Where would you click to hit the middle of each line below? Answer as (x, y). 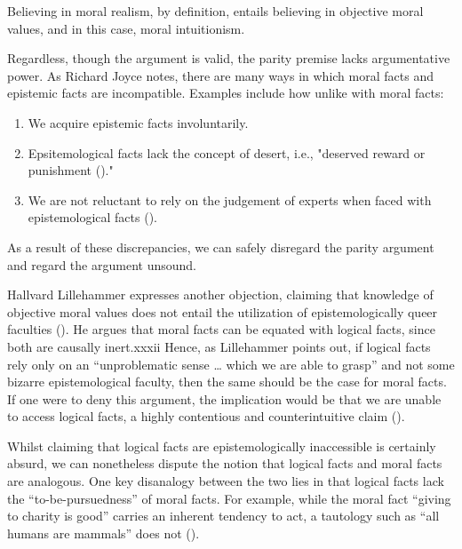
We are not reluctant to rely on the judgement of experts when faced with (230, 199)
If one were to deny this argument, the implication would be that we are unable (224, 398)
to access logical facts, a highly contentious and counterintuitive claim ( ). (206, 416)
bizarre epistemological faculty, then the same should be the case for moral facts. (227, 382)
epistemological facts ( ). (92, 217)
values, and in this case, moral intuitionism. (126, 28)
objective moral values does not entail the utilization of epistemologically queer (223, 311)
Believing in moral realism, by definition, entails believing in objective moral (215, 11)
